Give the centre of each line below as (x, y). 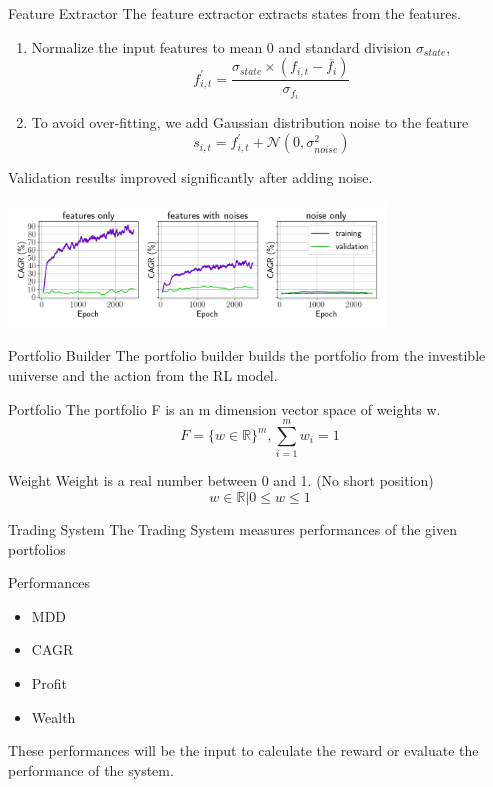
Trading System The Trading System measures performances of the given (232, 528)
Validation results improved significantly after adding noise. (190, 177)
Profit (49, 682)
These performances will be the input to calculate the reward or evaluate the (243, 750)
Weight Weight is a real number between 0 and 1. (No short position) (221, 480)
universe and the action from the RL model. (143, 375)
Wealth (53, 716)
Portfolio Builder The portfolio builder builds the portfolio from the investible (247, 355)
